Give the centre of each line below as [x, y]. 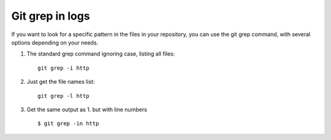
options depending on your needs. [55, 42]
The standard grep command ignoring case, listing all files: [101, 54]
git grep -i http [63, 68]
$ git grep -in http [68, 123]
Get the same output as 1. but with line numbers [87, 109]
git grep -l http [63, 96]
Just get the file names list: [61, 82]
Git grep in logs [51, 16]
